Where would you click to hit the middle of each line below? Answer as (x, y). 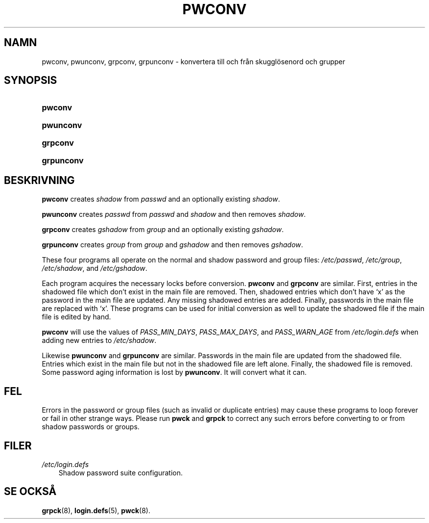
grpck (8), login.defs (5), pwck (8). (96, 510)
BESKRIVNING (39, 180)
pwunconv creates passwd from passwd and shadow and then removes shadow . (174, 214)
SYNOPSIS (31, 80)
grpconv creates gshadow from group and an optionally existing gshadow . (163, 230)
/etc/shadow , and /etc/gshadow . (95, 268)
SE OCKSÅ (30, 492)
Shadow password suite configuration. (121, 472)
